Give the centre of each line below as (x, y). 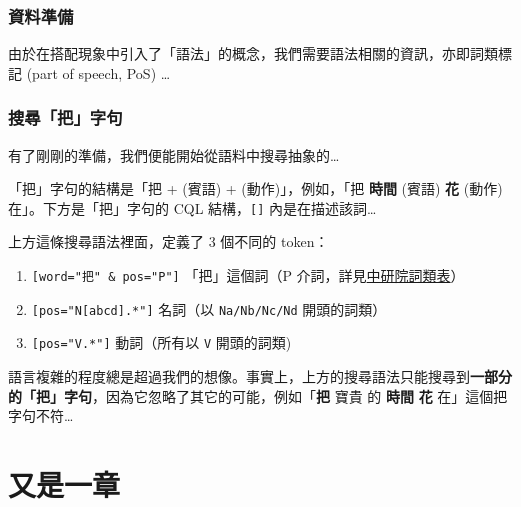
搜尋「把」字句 (65, 117)
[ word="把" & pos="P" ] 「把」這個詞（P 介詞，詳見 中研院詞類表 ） (248, 275)
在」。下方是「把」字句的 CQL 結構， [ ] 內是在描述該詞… (192, 207)
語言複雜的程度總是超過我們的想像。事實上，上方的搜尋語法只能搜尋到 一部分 (260, 376)
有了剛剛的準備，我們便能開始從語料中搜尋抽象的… (174, 154)
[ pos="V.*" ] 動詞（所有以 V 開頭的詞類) (161, 342)
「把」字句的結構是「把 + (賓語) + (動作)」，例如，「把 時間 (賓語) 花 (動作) (255, 188)
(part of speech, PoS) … (98, 72)
